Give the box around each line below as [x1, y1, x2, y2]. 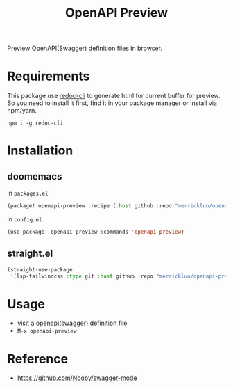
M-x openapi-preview [17, 328, 77, 335]
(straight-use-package [7, 266, 73, 273]
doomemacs [7, 170, 62, 182]
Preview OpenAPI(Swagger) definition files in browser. [7, 44, 163, 53]
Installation [7, 143, 74, 159]
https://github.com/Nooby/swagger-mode [17, 374, 137, 382]
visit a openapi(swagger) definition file [17, 319, 128, 328]
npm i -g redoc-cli [7, 120, 64, 127]
